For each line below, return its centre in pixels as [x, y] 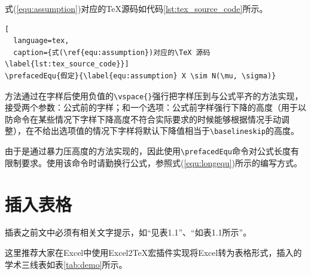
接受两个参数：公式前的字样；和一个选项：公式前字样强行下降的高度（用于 [151, 107]
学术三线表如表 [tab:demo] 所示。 [66, 264]
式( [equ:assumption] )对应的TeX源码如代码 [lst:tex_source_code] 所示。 [136, 8]
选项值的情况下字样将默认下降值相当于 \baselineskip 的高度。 [179, 131]
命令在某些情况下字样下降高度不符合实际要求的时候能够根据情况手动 [147, 119]
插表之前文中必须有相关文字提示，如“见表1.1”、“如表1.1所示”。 [128, 232]
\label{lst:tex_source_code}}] [67, 64]
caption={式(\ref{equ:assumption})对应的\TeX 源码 [112, 52]
